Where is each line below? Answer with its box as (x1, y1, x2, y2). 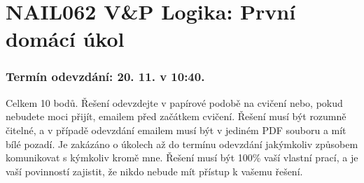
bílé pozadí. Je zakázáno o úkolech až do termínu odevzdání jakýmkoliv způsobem (6, 136, 358, 151)
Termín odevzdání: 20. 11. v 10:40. (6, 68, 205, 85)
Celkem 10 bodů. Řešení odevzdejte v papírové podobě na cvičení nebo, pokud (6, 95, 343, 110)
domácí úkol (6, 24, 125, 53)
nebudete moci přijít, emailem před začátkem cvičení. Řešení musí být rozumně (6, 109, 346, 124)
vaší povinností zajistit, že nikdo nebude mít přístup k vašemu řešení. (6, 163, 303, 178)
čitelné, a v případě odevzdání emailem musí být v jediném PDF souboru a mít (6, 122, 346, 137)
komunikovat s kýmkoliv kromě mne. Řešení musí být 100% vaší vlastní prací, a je (6, 150, 358, 165)
